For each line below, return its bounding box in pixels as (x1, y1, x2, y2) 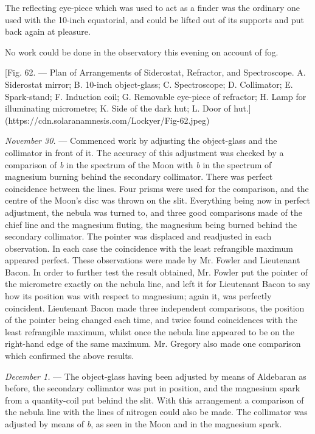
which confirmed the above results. (5, 349, 134, 362)
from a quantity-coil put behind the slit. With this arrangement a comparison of (5, 393, 304, 406)
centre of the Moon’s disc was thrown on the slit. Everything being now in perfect (5, 194, 310, 207)
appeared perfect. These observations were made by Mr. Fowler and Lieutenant (5, 254, 300, 266)
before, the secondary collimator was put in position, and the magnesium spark (5, 382, 300, 394)
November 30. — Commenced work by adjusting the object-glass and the (5, 134, 277, 147)
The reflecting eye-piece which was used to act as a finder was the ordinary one (5, 1, 300, 13)
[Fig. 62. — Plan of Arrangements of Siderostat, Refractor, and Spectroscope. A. (5, 66, 306, 79)
